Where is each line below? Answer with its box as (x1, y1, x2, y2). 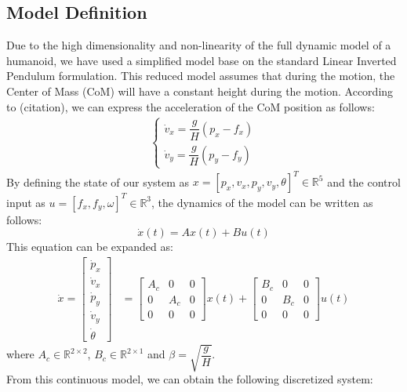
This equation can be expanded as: (6, 238, 173, 255)
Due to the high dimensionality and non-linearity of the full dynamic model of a (6, 37, 391, 53)
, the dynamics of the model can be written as (151, 194, 373, 210)
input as (6, 194, 45, 210)
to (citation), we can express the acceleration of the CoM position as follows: (6, 98, 375, 114)
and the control (327, 173, 401, 190)
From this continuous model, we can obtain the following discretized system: (6, 371, 373, 387)
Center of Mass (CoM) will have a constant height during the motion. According (6, 82, 394, 99)
